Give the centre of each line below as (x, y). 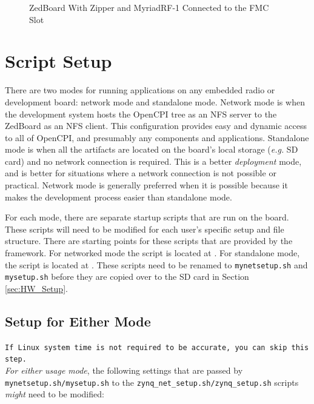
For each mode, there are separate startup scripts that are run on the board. (147, 217)
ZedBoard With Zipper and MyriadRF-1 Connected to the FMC (149, 7)
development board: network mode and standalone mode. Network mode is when (155, 101)
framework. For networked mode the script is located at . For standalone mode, (152, 253)
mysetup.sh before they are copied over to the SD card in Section (127, 277)
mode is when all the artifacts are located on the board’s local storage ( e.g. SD (152, 149)
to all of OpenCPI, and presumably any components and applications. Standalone (157, 137)
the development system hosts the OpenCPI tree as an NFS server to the (141, 114)
